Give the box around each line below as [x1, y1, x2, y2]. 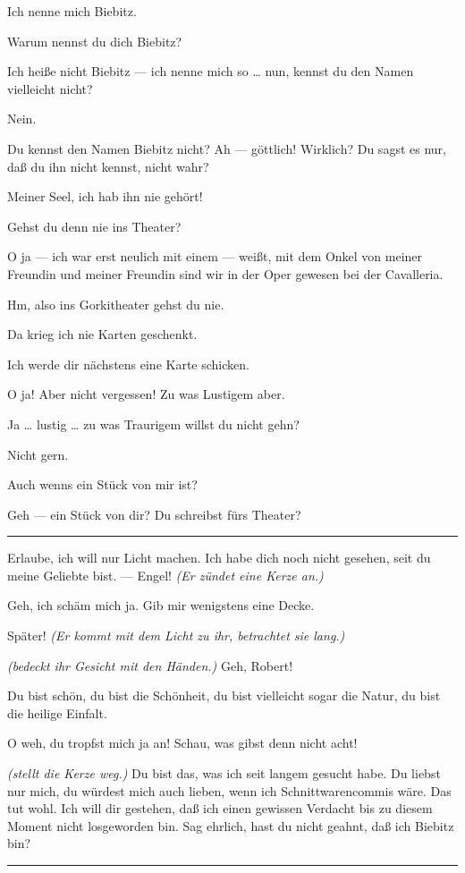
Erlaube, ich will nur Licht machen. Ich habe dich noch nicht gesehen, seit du [7, 548, 431, 567]
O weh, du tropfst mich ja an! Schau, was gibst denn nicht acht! [7, 733, 358, 752]
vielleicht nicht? [7, 79, 93, 97]
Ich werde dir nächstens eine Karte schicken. [7, 354, 249, 373]
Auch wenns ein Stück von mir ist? [7, 475, 198, 494]
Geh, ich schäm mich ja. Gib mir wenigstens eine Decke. [7, 596, 315, 614]
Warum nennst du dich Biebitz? [7, 31, 182, 50]
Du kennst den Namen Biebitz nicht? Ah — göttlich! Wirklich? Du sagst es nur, [7, 139, 446, 157]
